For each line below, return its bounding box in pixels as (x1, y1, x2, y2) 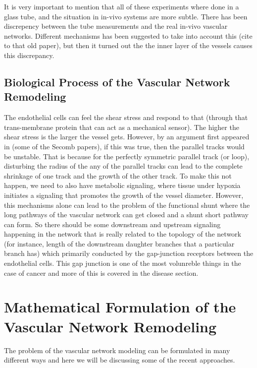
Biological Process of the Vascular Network (4, 74, 230, 89)
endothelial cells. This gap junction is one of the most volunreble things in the (4, 258, 241, 268)
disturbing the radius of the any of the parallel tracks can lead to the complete (4, 161, 243, 171)
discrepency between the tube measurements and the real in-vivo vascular (4, 21, 228, 31)
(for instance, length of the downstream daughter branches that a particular (4, 238, 235, 248)
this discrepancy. (4, 50, 54, 60)
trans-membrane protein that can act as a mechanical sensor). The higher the (4, 122, 239, 132)
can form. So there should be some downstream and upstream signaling (4, 219, 221, 229)
